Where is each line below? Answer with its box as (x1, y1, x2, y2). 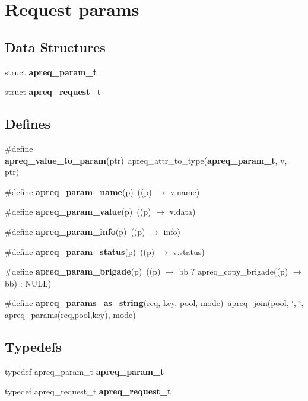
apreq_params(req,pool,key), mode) (5, 308, 136, 320)
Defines (5, 114, 51, 133)
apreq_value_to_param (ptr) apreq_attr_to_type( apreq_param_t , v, (5, 154, 287, 166)
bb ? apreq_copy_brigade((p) (179, 265, 288, 278)
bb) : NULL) (5, 276, 52, 289)
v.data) (169, 205, 196, 218)
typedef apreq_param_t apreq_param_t (5, 365, 164, 377)
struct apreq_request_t (5, 85, 101, 98)
